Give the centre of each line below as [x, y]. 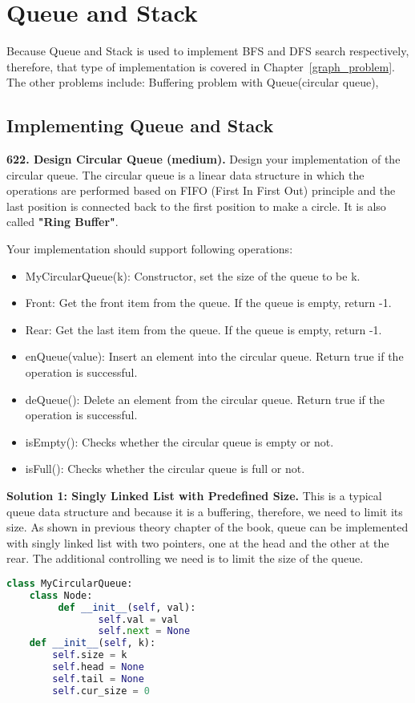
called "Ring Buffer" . [62, 222]
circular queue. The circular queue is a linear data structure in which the [185, 174]
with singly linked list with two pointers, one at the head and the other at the [198, 542]
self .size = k [90, 655]
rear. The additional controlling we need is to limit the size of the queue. [185, 558]
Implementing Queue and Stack [140, 125]
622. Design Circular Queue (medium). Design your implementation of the [203, 159]
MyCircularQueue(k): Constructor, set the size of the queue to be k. [193, 275]
